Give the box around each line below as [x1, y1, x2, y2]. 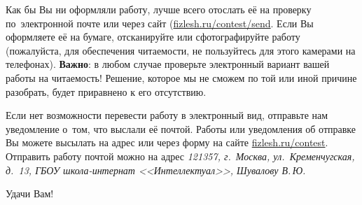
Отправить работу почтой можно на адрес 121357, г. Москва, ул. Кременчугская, [6, 148, 355, 163]
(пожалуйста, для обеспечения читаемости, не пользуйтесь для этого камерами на [6, 43, 356, 57]
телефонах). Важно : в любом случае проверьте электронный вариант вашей [6, 57, 330, 71]
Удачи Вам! [6, 186, 54, 201]
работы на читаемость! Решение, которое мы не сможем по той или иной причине [6, 70, 357, 85]
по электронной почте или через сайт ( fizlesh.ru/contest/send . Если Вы [6, 15, 314, 30]
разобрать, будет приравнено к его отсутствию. [6, 84, 207, 99]
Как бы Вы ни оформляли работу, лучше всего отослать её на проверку [6, 2, 312, 16]
